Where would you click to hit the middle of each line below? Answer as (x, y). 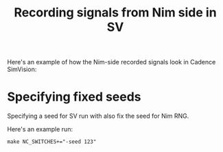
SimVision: (22, 69)
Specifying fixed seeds (74, 97)
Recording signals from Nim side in (115, 13)
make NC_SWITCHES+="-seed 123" (52, 142)
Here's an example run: (40, 129)
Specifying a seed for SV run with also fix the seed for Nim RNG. (98, 116)
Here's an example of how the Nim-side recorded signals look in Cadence (111, 62)
